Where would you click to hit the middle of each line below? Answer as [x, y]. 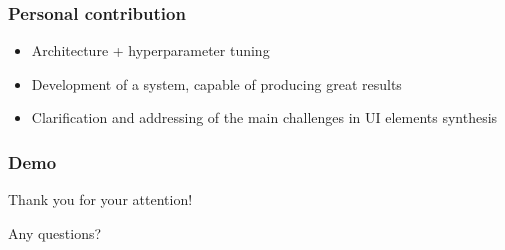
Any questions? [55, 232]
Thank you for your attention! [100, 199]
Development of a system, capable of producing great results [216, 83]
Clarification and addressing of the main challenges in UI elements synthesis [264, 117]
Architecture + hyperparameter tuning [150, 50]
